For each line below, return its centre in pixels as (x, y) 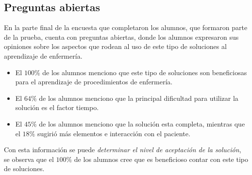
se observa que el (29, 159)
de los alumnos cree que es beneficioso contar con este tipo (161, 159)
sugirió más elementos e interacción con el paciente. (114, 133)
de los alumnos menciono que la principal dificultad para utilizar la (139, 98)
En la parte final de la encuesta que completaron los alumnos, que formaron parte (126, 27)
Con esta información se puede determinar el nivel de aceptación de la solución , (123, 150)
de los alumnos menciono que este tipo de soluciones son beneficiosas (145, 72)
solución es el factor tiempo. (57, 107)
